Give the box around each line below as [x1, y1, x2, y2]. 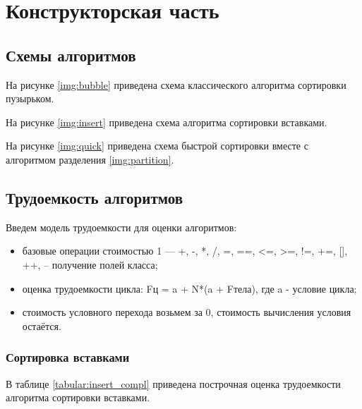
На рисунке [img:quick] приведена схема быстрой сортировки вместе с [6, 138, 308, 153]
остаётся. [22, 318, 61, 333]
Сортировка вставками [6, 348, 130, 366]
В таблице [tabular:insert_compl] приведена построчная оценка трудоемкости [6, 376, 341, 391]
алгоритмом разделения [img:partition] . [6, 152, 174, 166]
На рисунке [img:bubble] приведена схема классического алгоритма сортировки [6, 77, 346, 92]
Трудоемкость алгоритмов [6, 186, 183, 208]
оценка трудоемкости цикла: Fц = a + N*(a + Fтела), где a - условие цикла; [22, 281, 357, 295]
